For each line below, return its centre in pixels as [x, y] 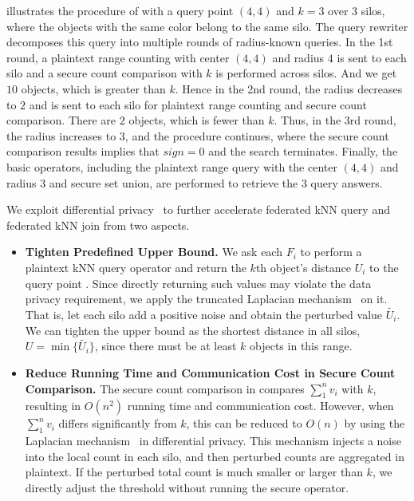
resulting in [53, 406]
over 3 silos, [357, 10]
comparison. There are [61, 120]
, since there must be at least [166, 346]
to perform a [331, 252]
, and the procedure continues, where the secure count [257, 135]
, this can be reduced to [244, 423]
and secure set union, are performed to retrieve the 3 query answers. [216, 182]
